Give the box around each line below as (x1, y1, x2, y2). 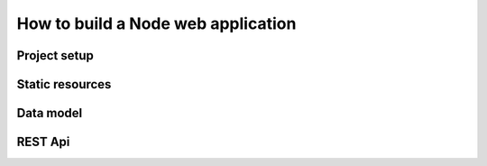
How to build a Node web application (16, 14, 297, 33)
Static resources (16, 77, 112, 92)
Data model (16, 106, 83, 121)
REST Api (16, 134, 70, 150)
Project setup (16, 48, 95, 63)
